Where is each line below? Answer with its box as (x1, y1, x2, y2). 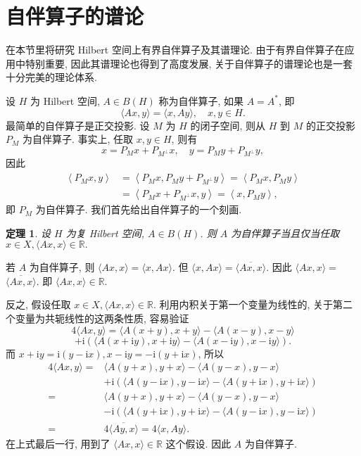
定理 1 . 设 (6, 225, 51, 240)
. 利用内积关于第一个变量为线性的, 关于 (153, 297, 333, 312)
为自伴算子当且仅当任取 (231, 225, 340, 240)
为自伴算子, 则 (29, 260, 95, 274)
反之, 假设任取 (6, 297, 71, 312)
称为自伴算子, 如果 (158, 93, 244, 108)
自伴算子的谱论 (6, 1, 144, 30)
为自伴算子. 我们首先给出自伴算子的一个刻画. (35, 202, 242, 217)
